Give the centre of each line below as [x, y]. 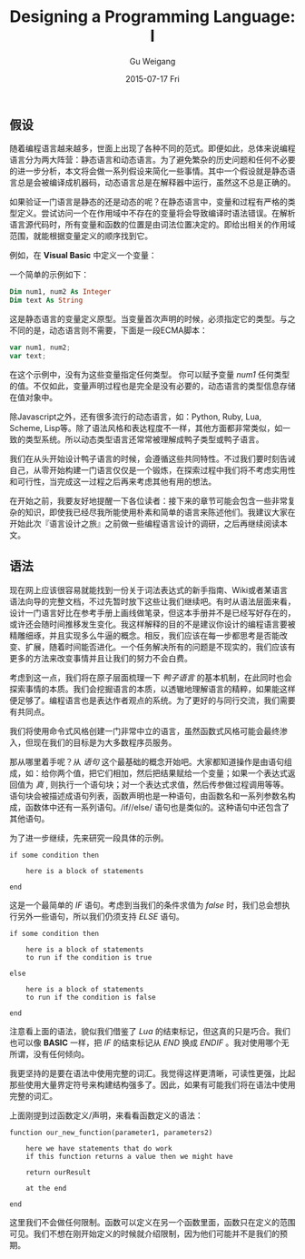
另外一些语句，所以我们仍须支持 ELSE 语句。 [100, 916]
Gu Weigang [152, 61]
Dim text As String [46, 301]
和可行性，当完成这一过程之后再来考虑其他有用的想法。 [113, 481]
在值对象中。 [33, 397]
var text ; [28, 356]
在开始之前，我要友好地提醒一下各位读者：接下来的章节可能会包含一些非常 [148, 500]
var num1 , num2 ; [40, 347]
